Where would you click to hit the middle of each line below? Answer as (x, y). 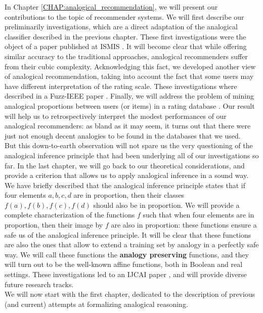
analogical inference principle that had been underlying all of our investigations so (132, 155)
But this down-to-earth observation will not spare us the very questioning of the (129, 145)
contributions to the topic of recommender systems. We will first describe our (124, 16)
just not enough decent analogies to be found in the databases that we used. (123, 135)
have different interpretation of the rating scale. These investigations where (121, 86)
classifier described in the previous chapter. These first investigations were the (125, 36)
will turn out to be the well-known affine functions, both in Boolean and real (124, 264)
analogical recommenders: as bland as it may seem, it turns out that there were (128, 126)
